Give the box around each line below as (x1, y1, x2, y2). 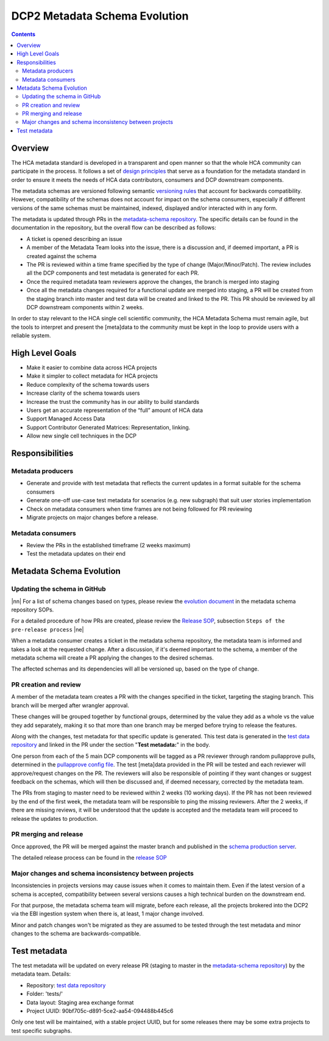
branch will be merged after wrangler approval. (11, 702, 129, 709)
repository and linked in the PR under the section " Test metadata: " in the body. (11, 741, 210, 749)
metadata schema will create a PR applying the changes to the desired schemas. (11, 654, 214, 661)
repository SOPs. (11, 606, 54, 613)
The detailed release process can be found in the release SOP (11, 854, 167, 862)
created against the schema (26, 252, 97, 259)
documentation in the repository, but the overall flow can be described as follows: (11, 224, 216, 231)
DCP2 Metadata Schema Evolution (11, 9, 189, 23)
